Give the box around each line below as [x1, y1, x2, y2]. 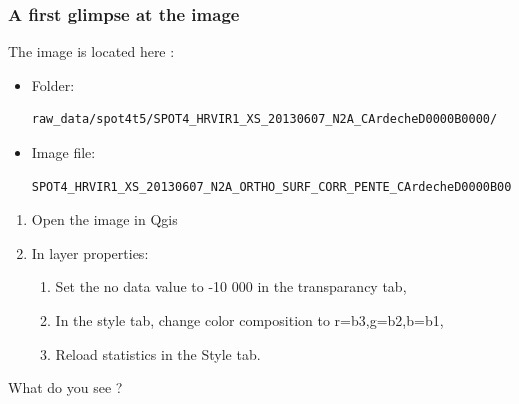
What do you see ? [8, 377, 123, 398]
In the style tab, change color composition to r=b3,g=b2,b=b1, [55, 309, 444, 330]
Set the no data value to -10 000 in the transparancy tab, [55, 276, 407, 297]
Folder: [31, 74, 75, 95]
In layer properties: [31, 242, 149, 263]
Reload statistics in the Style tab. [55, 343, 261, 364]
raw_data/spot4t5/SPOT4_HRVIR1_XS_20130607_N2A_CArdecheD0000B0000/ [31, 112, 498, 127]
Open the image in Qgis [31, 209, 178, 230]
